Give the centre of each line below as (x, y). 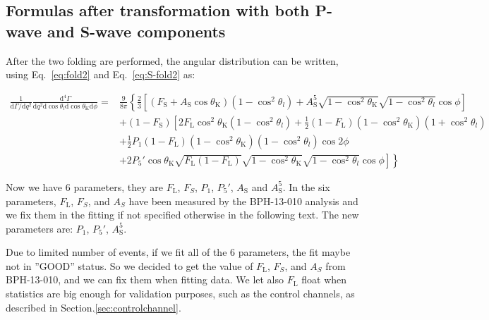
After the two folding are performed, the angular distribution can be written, (172, 60)
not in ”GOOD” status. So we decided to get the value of (129, 265)
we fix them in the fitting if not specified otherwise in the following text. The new (182, 215)
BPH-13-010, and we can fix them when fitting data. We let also (145, 279)
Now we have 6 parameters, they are (84, 186)
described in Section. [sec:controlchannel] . (93, 307)
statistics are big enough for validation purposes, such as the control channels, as (180, 294)
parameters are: (40, 228)
